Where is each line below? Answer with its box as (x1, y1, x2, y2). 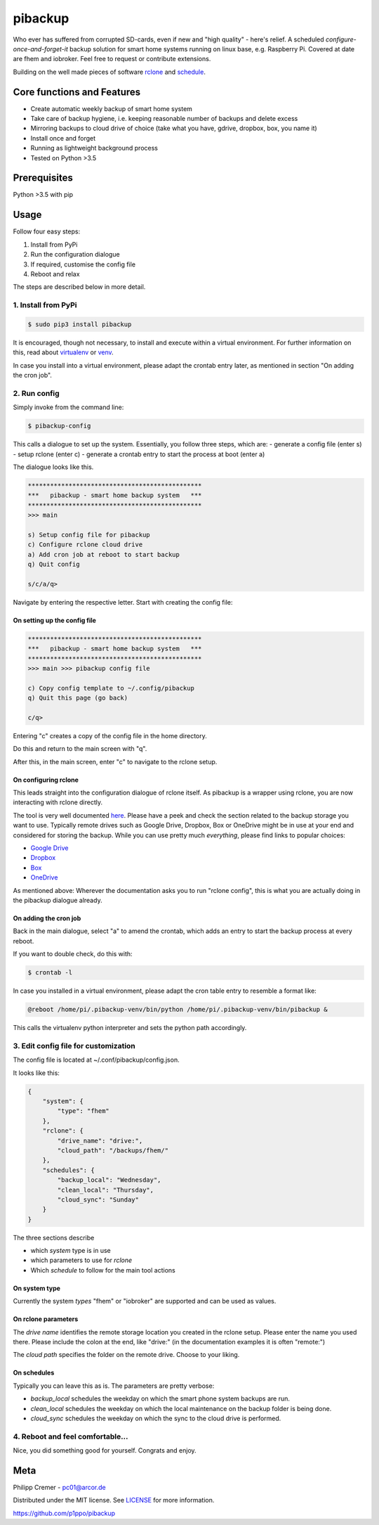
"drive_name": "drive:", (57, 1136, 143, 1145)
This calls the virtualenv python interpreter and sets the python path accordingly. (13, 1024, 247, 1032)
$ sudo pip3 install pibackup (27, 320, 132, 328)
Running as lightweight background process (30, 144, 158, 153)
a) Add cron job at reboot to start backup (27, 551, 180, 558)
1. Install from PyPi (13, 300, 77, 310)
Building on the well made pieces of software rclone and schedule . (13, 67, 206, 76)
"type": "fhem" (57, 1107, 110, 1115)
